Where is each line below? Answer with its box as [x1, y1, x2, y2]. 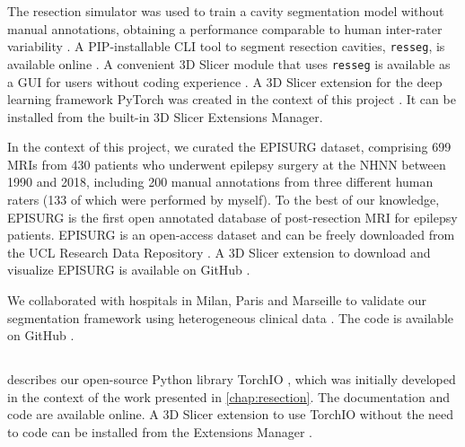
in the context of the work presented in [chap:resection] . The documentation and [7, 387, 451, 406]
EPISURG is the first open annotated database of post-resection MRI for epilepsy [7, 207, 458, 226]
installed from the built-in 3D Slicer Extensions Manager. [7, 107, 323, 126]
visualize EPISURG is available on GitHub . [7, 260, 250, 279]
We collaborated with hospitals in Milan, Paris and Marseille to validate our [7, 291, 426, 310]
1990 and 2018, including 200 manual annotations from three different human [7, 172, 434, 191]
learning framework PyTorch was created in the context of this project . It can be [7, 90, 456, 109]
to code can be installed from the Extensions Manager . [7, 422, 313, 441]
